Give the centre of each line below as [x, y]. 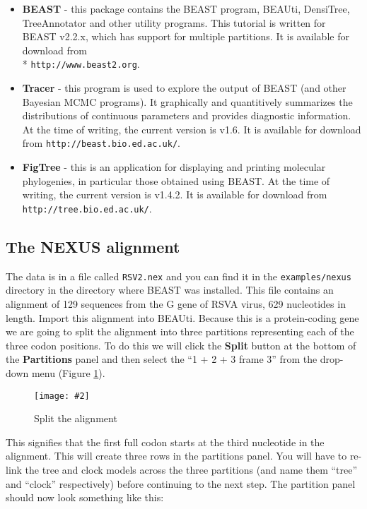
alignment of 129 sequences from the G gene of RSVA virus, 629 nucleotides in [176, 303]
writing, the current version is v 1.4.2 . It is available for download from [175, 194]
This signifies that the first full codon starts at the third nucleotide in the [165, 442]
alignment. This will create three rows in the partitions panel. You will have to [176, 456]
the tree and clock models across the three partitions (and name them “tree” [191, 469]
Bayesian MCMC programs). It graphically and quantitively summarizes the [187, 101]
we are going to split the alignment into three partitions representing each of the [180, 331]
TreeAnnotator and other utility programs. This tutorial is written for [174, 22]
